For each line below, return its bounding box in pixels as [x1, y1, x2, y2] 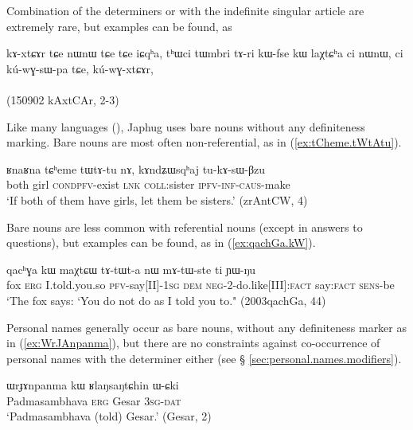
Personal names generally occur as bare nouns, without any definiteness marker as [6, 319, 407, 335]
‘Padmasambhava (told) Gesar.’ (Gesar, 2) [6, 408, 212, 424]
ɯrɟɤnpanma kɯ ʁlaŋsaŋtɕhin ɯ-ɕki [6, 377, 179, 393]
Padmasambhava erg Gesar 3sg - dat [6, 392, 181, 408]
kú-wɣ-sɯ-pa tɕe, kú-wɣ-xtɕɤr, [6, 60, 154, 76]
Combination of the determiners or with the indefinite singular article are [6, 2, 364, 18]
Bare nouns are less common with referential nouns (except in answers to [6, 218, 363, 235]
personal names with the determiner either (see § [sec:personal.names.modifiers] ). [6, 350, 402, 366]
